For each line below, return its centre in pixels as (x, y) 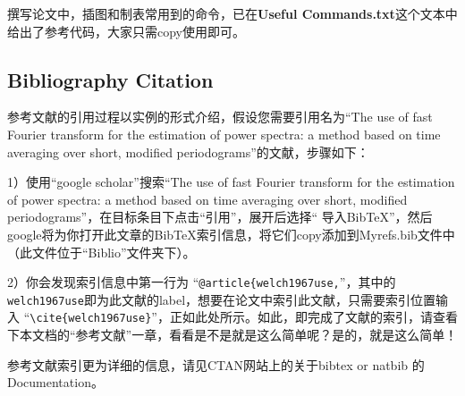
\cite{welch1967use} (91, 319)
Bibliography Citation (110, 79)
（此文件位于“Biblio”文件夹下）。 (101, 252)
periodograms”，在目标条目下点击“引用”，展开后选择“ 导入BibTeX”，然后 (220, 217)
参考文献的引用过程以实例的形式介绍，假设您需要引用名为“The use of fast (220, 117)
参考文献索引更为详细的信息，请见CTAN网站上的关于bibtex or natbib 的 (216, 364)
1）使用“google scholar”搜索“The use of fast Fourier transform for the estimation (231, 182)
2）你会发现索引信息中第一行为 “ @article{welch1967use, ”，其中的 (202, 282)
